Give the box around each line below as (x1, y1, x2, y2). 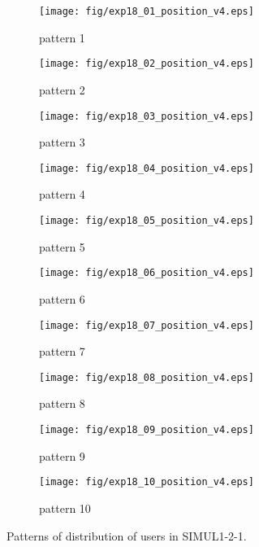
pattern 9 (39, 447, 85, 464)
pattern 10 (39, 499, 91, 516)
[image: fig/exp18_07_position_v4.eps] (39, 319, 254, 331)
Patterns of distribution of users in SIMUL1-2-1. (6, 527, 247, 544)
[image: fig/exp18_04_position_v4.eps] (39, 162, 254, 174)
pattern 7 (39, 343, 85, 360)
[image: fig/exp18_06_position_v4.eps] (39, 267, 254, 279)
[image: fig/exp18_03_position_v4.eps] (39, 110, 254, 122)
